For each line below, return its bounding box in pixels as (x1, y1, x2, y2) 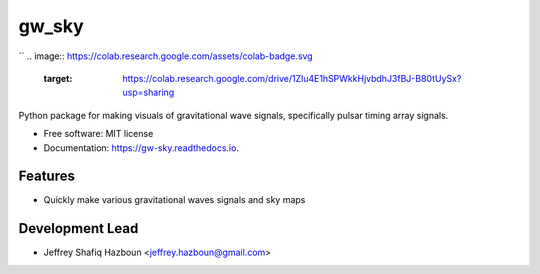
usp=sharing (122, 86, 175, 99)
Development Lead (18, 220, 139, 237)
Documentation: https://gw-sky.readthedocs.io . (43, 141, 240, 154)
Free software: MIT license (43, 128, 154, 140)
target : (43, 72, 73, 84)
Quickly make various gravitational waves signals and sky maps (43, 194, 306, 206)
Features (18, 168, 75, 185)
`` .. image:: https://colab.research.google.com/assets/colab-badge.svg (18, 50, 314, 62)
